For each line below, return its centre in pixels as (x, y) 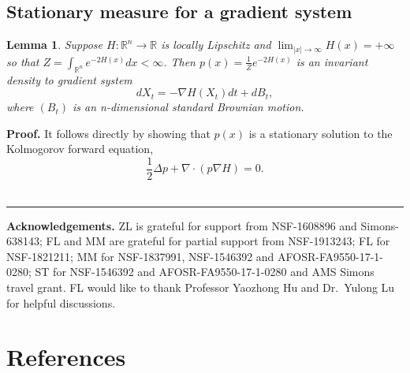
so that (23, 61)
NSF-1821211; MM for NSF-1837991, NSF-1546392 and (140, 256)
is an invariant (332, 61)
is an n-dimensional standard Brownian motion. (188, 107)
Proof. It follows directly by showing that (108, 133)
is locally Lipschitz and (216, 45)
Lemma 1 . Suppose (55, 45)
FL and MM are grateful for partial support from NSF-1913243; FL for (218, 241)
